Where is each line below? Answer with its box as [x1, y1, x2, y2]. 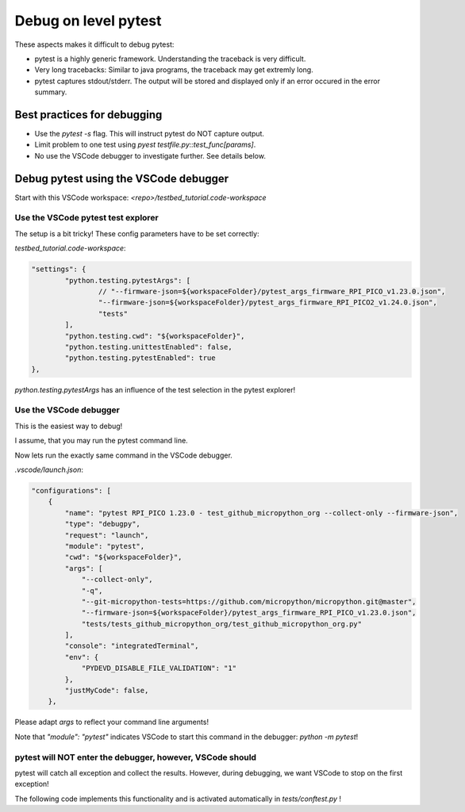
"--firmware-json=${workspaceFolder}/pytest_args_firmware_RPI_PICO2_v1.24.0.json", [98, 298, 438, 307]
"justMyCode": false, [64, 686, 149, 695]
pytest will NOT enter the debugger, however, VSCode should [14, 752, 257, 763]
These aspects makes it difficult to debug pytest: [14, 40, 175, 49]
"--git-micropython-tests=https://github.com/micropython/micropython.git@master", [81, 597, 417, 606]
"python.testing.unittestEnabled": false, [64, 342, 233, 351]
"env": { [64, 653, 99, 661]
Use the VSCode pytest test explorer [14, 213, 159, 224]
